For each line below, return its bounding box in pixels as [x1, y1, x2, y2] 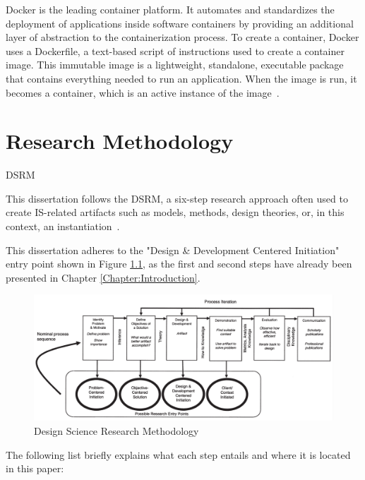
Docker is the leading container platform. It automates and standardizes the [6, 2, 335, 16]
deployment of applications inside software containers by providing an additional [6, 16, 354, 30]
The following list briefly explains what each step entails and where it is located [6, 447, 351, 462]
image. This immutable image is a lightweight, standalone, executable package [6, 57, 344, 72]
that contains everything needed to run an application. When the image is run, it [6, 71, 357, 85]
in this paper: [6, 461, 64, 476]
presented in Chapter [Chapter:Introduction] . [6, 270, 201, 284]
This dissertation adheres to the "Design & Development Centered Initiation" [6, 242, 340, 257]
